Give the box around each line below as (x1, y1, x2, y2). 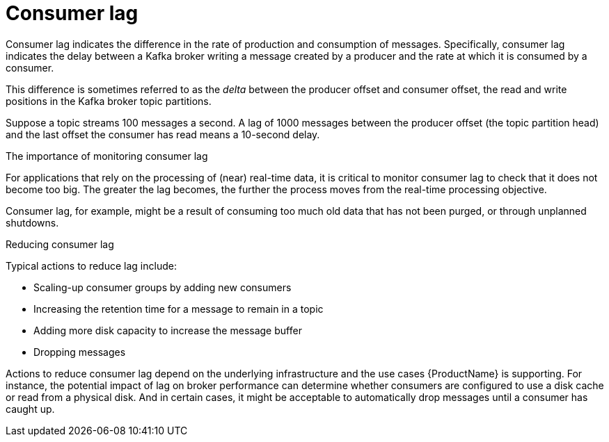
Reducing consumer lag (6, 238, 114, 250)
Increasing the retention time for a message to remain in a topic (33, 302, 324, 315)
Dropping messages (33, 345, 126, 358)
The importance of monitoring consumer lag (6, 149, 208, 162)
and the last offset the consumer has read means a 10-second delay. (6, 128, 320, 140)
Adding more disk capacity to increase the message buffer (33, 324, 302, 336)
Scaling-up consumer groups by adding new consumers (33, 281, 292, 293)
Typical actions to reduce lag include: (6, 259, 177, 272)
